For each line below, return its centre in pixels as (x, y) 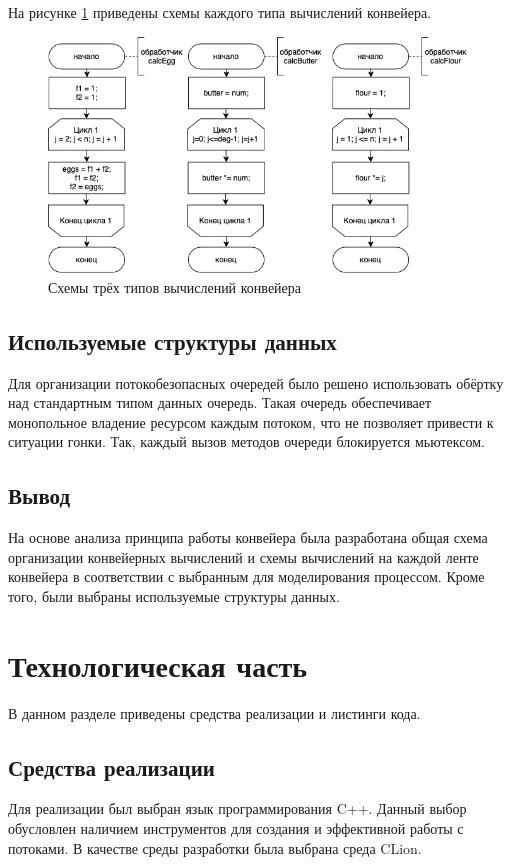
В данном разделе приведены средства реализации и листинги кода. (214, 712)
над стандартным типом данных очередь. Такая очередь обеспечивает (220, 402)
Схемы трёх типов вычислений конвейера (175, 286)
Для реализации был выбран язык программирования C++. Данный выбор (237, 808)
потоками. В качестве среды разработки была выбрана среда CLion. (215, 847)
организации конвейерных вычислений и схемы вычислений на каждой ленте (243, 556)
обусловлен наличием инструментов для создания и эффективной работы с (236, 828)
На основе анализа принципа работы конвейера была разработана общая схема (248, 537)
